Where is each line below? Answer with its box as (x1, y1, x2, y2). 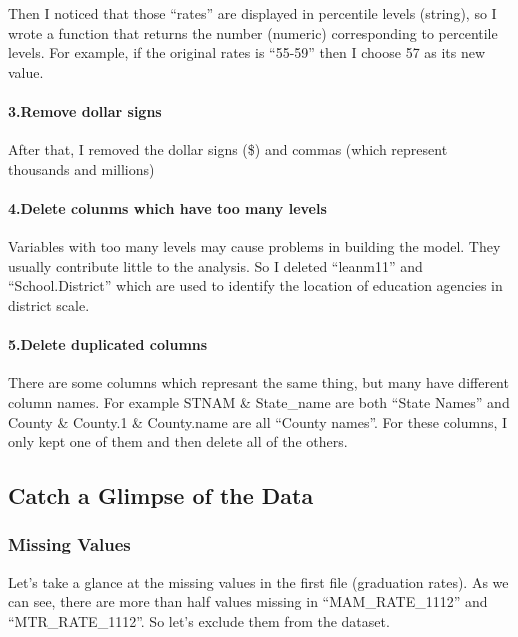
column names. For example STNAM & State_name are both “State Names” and (8, 391, 510, 412)
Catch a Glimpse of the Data (8, 480, 314, 511)
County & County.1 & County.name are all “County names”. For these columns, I (8, 411, 508, 432)
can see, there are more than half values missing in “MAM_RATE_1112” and (8, 591, 488, 612)
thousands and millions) (8, 158, 155, 179)
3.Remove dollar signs (8, 100, 162, 121)
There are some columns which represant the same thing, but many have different (8, 372, 509, 393)
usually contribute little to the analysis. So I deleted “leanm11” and (8, 255, 423, 276)
